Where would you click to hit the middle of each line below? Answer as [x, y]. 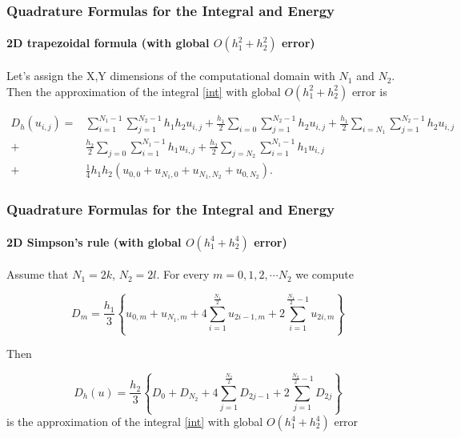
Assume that [38, 274]
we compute [325, 274]
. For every [183, 274]
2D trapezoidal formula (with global [108, 43]
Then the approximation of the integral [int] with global [144, 91]
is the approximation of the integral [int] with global [135, 421]
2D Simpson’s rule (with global [94, 241]
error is [369, 91]
